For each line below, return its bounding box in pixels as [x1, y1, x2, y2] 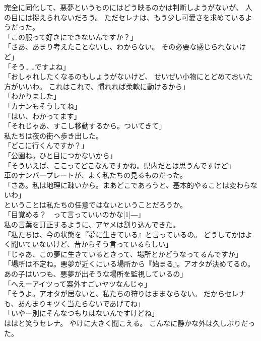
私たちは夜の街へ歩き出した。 [4, 130, 103, 141]
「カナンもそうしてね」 [4, 100, 82, 111]
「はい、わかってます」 [4, 110, 81, 121]
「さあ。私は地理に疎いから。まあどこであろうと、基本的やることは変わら [4, 179, 250, 190]
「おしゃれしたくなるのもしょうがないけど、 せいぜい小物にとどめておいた [4, 71, 253, 82]
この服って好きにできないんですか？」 [11, 31, 138, 42]
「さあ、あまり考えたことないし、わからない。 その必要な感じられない [4, 41, 239, 52]
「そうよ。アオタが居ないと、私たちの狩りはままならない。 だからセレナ [4, 288, 246, 299]
